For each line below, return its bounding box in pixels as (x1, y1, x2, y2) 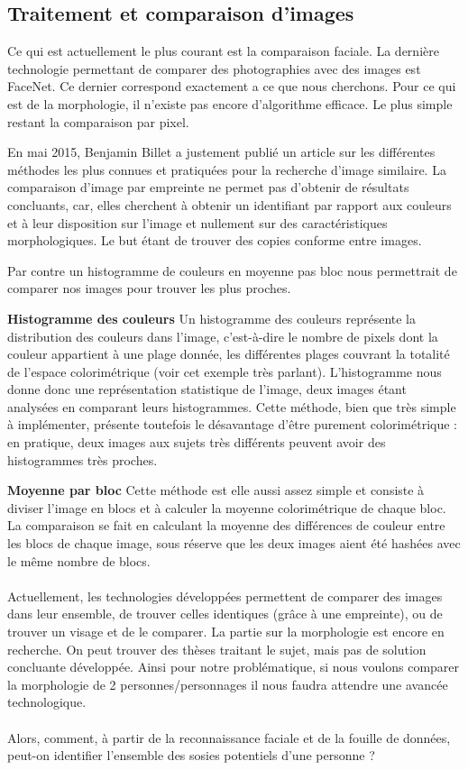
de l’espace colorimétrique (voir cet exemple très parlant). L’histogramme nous (7, 362, 442, 380)
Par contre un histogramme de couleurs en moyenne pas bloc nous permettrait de (7, 261, 457, 280)
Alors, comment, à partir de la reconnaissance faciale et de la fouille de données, (7, 728, 451, 747)
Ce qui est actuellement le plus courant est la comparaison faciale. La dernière (7, 41, 439, 60)
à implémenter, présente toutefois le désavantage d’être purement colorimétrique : (7, 415, 457, 434)
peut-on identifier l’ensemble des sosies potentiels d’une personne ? (7, 746, 375, 765)
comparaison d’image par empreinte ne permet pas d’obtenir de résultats (7, 178, 409, 197)
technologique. (7, 692, 87, 711)
